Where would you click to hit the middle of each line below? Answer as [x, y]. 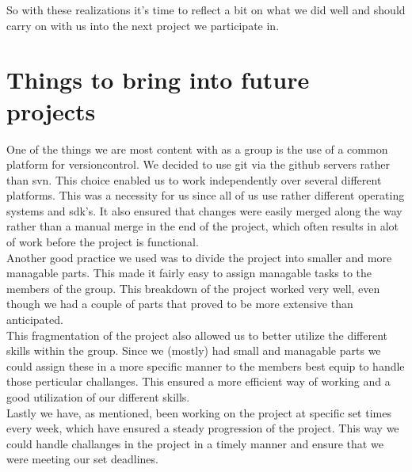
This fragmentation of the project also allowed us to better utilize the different [197, 335]
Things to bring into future [158, 80]
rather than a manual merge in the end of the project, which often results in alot [203, 226]
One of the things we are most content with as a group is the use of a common [197, 148]
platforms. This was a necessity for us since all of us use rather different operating [206, 195]
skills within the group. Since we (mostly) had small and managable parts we [194, 350]
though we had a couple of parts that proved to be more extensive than [180, 304]
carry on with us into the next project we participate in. [143, 25]
